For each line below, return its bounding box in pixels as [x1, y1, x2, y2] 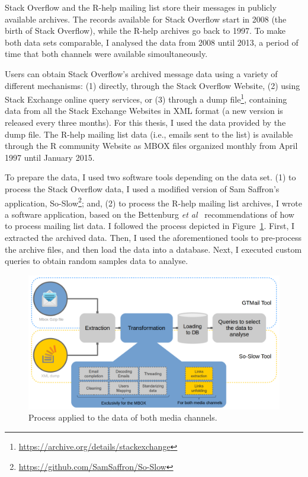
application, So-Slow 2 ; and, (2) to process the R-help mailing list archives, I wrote [5, 195, 302, 209]
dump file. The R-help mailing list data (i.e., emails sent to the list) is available [5, 128, 293, 140]
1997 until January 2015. [5, 151, 95, 163]
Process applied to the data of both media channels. [28, 411, 217, 424]
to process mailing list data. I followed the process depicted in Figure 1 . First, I [5, 220, 295, 232]
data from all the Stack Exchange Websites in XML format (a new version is [5, 104, 283, 117]
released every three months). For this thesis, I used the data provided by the [5, 116, 286, 128]
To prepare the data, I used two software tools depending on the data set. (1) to [5, 171, 296, 183]
